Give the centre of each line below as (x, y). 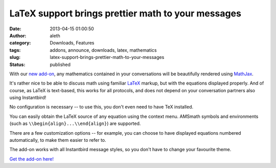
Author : (18, 35)
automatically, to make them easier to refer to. (58, 140)
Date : (15, 29)
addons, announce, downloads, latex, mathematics (103, 50)
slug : (15, 57)
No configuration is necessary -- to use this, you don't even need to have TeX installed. (101, 107)
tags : (15, 50)
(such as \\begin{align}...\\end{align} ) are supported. (75, 123)
